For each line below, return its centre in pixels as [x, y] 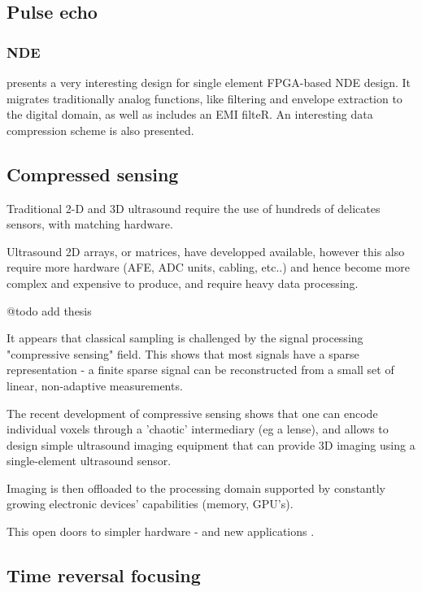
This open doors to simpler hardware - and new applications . [161, 531]
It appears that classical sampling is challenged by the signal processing [185, 338]
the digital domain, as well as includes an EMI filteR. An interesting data [190, 114]
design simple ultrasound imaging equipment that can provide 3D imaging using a [211, 444]
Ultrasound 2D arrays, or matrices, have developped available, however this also [206, 251]
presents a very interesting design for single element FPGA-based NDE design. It [209, 82]
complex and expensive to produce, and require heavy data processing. [183, 283]
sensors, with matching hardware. [90, 224]
